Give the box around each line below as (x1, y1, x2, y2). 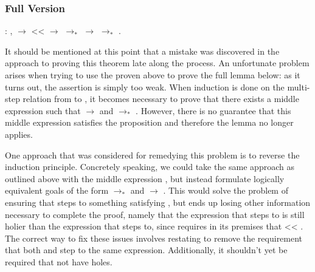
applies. (5, 127, 33, 140)
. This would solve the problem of (163, 184, 288, 197)
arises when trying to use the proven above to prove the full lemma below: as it (5, 69, 300, 81)
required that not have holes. (5, 255, 112, 268)
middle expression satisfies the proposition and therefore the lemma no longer (5, 116, 294, 129)
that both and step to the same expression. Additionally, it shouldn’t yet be (5, 243, 288, 256)
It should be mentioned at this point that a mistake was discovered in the (5, 44, 280, 57)
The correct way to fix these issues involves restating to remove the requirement (5, 231, 303, 244)
